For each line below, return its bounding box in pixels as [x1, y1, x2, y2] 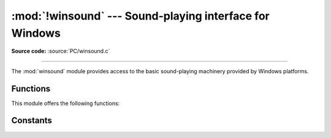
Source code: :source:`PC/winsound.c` [11, 48, 110, 55]
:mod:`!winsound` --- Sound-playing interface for [11, 9, 270, 23]
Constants [11, 115, 52, 126]
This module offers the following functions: [11, 100, 120, 107]
